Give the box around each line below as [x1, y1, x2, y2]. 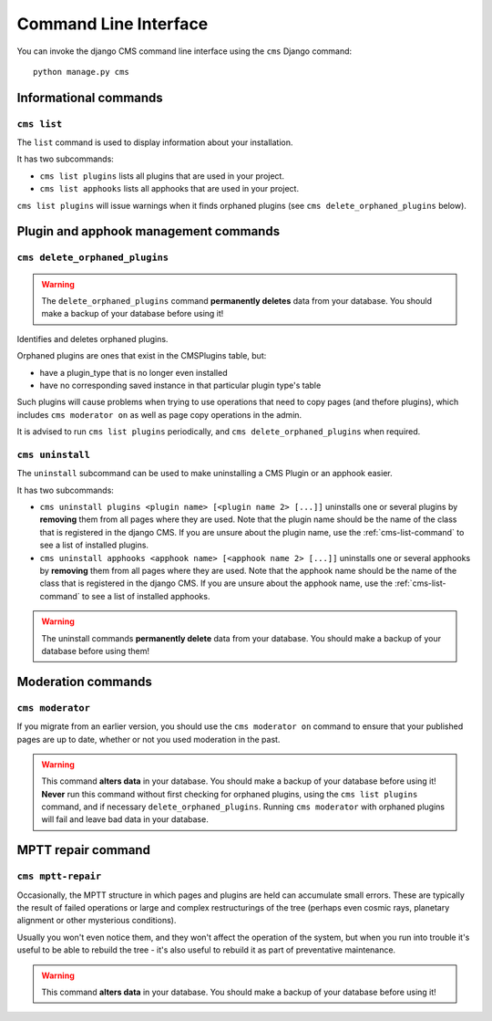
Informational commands [16, 89, 163, 105]
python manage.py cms [33, 67, 129, 77]
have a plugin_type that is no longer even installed [39, 367, 228, 378]
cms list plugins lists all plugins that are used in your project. [39, 170, 284, 182]
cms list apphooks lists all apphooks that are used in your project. [39, 183, 300, 194]
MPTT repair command [16, 842, 150, 858]
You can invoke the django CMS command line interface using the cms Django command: [16, 46, 353, 57]
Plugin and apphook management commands [16, 224, 281, 239]
